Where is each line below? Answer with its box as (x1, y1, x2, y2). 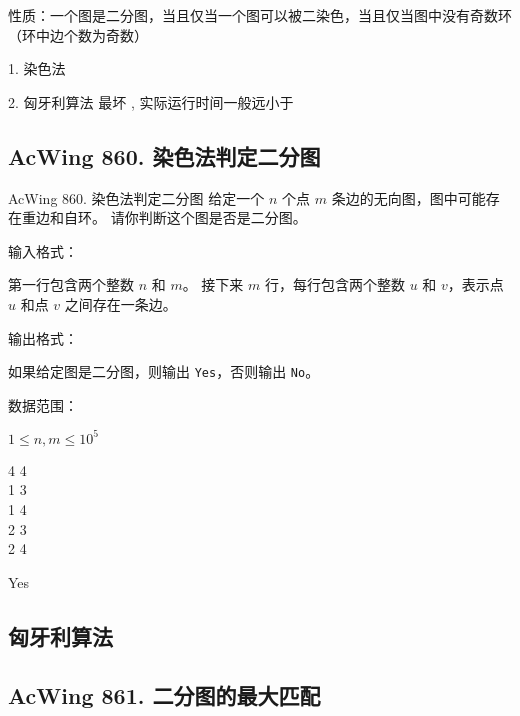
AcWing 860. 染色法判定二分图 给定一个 (8, 187, 265, 208)
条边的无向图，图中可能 (331, 187, 486, 208)
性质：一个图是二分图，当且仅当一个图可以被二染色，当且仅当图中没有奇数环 (8, 5, 512, 25)
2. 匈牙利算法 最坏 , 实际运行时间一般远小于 (8, 91, 294, 112)
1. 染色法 (8, 58, 66, 79)
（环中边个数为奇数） (8, 24, 148, 45)
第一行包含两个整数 (8, 274, 134, 295)
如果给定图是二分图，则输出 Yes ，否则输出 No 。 (8, 361, 320, 382)
